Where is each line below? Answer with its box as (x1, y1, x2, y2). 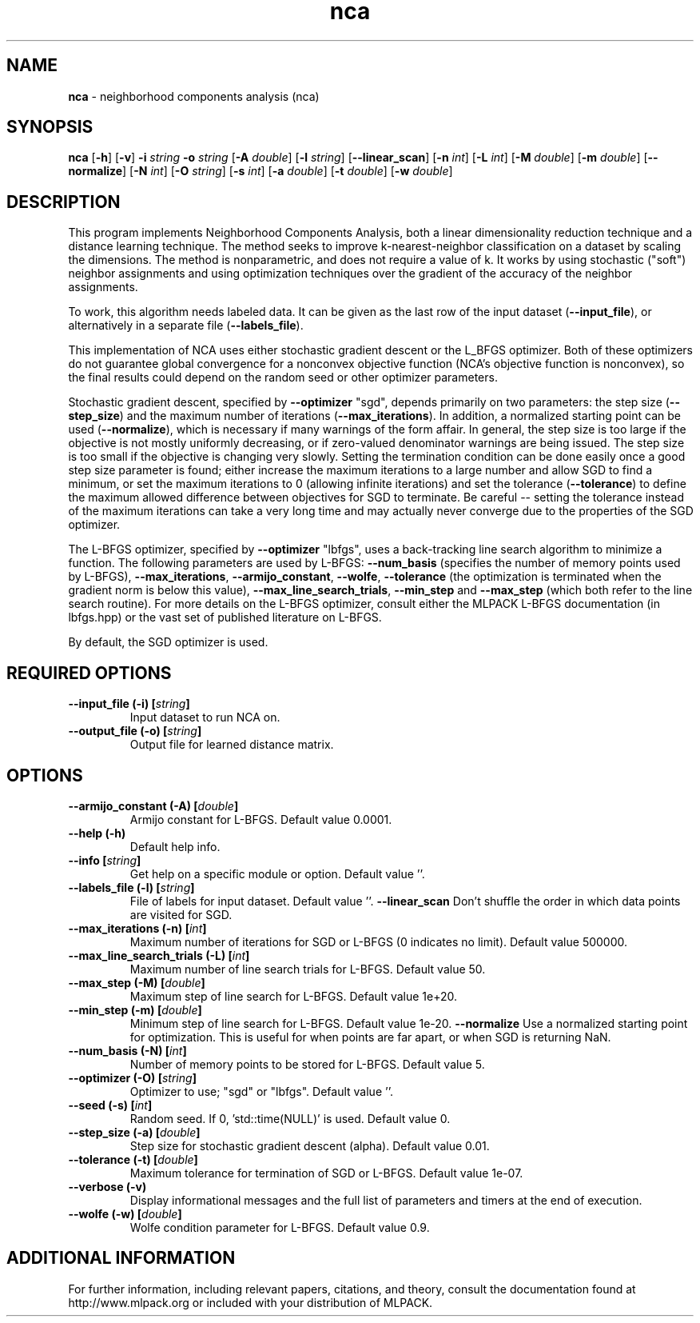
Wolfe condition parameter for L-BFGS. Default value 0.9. (129, 1220, 430, 1234)
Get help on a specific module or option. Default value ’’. (129, 866, 425, 881)
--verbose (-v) (68, 1179, 147, 1193)
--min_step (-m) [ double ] (68, 1002, 202, 1017)
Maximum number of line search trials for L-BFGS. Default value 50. (129, 961, 486, 976)
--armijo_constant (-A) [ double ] (68, 798, 239, 813)
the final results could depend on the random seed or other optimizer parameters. (68, 370, 498, 385)
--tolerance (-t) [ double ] (68, 1152, 198, 1166)
